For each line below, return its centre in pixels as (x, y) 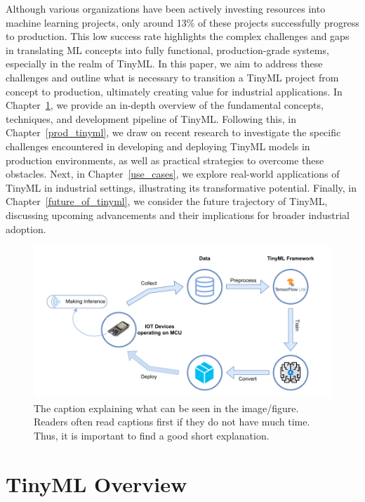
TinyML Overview (97, 483)
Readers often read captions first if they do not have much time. (172, 422)
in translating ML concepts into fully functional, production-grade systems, (167, 49)
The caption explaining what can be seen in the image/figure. (166, 408)
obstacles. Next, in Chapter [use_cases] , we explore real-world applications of (173, 174)
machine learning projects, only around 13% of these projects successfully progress (182, 22)
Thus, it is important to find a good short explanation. (152, 435)
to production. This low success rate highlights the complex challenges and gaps (178, 36)
